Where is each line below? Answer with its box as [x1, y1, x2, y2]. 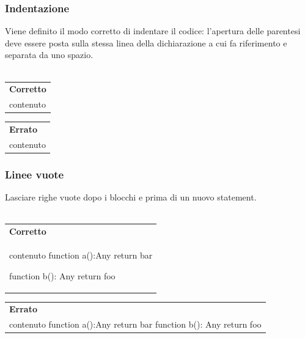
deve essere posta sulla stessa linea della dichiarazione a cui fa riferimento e [5, 36, 287, 49]
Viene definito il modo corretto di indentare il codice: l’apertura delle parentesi [5, 24, 301, 37]
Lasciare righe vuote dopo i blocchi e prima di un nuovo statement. [5, 191, 257, 204]
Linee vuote [5, 166, 64, 182]
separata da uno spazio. [5, 48, 94, 61]
